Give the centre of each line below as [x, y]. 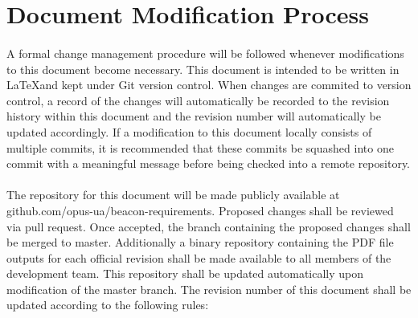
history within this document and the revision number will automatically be [194, 116]
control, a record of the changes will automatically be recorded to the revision [198, 100]
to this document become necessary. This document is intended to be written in [203, 69]
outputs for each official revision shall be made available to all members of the [199, 257]
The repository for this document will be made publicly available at [173, 195]
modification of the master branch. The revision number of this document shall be [209, 289]
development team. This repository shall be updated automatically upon [185, 273]
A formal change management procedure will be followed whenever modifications [205, 53]
